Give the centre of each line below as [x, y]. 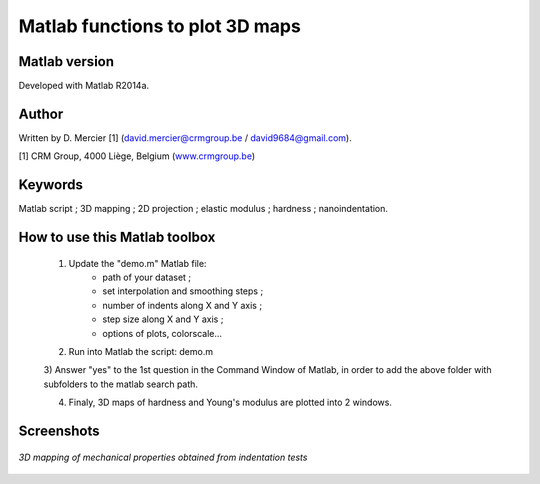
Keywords [51, 185]
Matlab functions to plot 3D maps [160, 26]
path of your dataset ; [147, 277]
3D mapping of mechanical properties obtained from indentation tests [163, 457]
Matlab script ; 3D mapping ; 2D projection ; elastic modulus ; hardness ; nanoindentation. [203, 209]
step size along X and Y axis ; [163, 319]
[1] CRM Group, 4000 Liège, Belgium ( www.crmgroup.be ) [137, 156]
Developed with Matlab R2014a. [84, 86]
